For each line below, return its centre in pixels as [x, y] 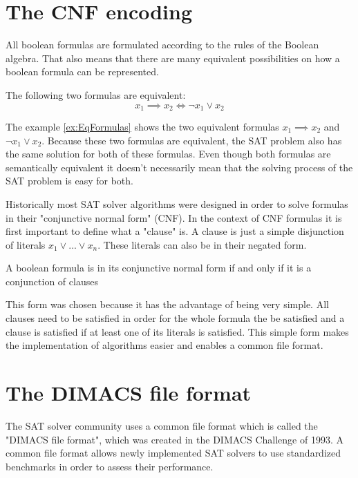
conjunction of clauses [52, 281]
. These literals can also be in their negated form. [202, 244]
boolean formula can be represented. [82, 71]
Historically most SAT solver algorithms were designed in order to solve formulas [177, 203]
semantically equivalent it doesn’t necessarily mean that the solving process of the [179, 167]
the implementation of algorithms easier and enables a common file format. [164, 345]
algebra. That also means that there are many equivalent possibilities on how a [173, 58]
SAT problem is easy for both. [69, 181]
